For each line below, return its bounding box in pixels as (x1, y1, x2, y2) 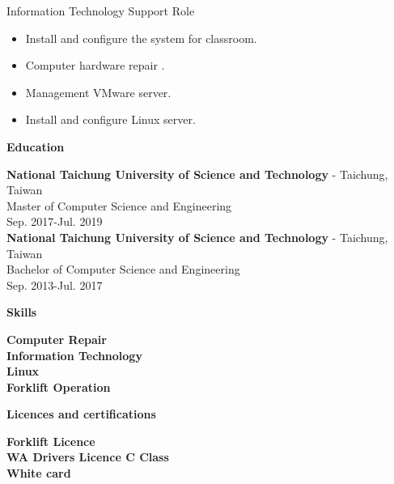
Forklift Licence (6, 432, 95, 449)
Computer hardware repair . (25, 57, 165, 74)
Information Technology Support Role (6, 2, 195, 19)
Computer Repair (6, 330, 107, 347)
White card (6, 465, 71, 482)
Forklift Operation (6, 378, 111, 395)
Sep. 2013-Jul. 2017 (6, 276, 103, 293)
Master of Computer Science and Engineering (6, 197, 232, 214)
